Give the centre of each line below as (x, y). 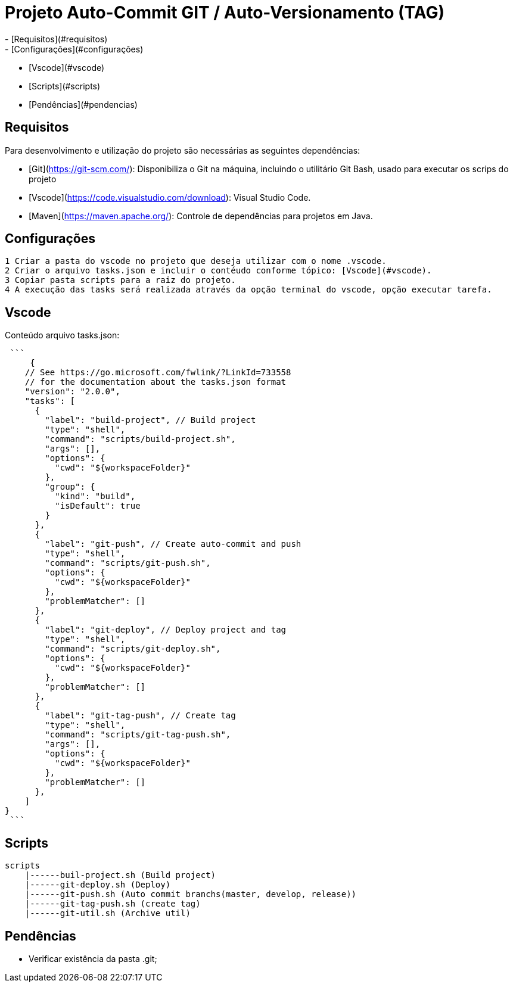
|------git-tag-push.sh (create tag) (113, 904)
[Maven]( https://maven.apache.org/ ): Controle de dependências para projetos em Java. (201, 216)
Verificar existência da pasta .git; (93, 958)
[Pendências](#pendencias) (83, 104)
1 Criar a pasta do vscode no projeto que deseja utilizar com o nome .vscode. (196, 261)
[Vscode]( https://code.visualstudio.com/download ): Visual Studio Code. (170, 197)
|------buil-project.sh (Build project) (120, 875)
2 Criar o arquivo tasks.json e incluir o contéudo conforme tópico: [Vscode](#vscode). (218, 271)
